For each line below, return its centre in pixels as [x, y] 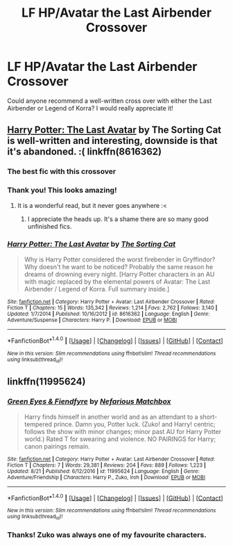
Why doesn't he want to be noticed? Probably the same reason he [119, 266]
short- [208, 417]
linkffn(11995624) [46, 382]
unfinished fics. [50, 226]
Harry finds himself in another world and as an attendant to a [111, 417]
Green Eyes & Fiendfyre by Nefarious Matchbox [89, 401]
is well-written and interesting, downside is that [113, 141]
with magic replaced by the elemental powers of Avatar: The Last [117, 281]
